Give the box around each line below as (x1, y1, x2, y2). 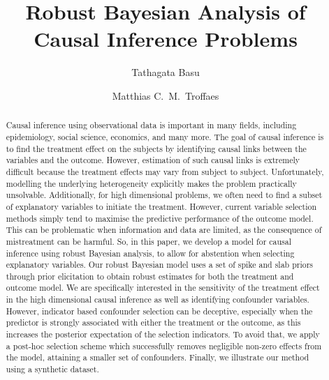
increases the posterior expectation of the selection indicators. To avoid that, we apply (6, 328, 320, 340)
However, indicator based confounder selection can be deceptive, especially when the (6, 305, 313, 317)
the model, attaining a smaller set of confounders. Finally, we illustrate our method (6, 351, 309, 363)
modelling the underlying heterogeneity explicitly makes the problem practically (6, 177, 297, 189)
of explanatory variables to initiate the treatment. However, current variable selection (6, 200, 317, 212)
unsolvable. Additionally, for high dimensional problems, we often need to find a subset (6, 189, 323, 201)
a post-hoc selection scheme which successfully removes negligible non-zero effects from (6, 340, 322, 351)
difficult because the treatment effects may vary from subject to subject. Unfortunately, (6, 165, 324, 177)
